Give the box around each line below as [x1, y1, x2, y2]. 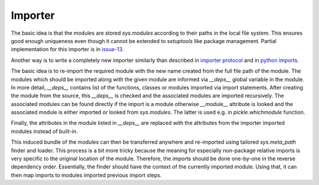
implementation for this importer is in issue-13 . [11, 46, 124, 53]
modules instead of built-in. [11, 127, 78, 135]
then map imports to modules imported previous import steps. [11, 171, 162, 179]
